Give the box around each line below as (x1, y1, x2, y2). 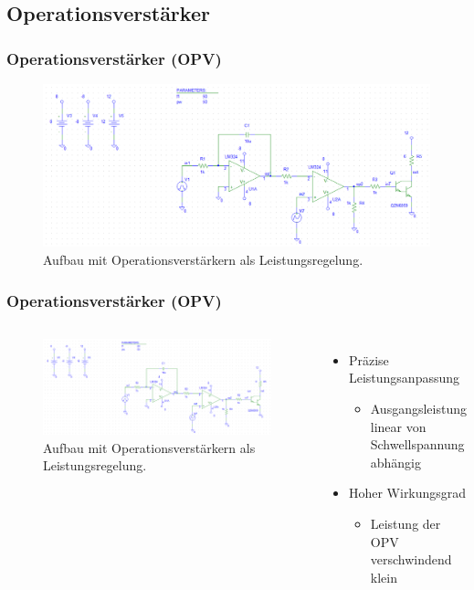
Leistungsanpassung (348, 368, 460, 387)
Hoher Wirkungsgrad (348, 483, 467, 502)
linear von (370, 416, 427, 436)
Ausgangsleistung (370, 399, 467, 418)
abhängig (370, 452, 421, 471)
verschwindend (370, 550, 452, 569)
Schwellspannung (370, 435, 465, 454)
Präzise (348, 350, 389, 369)
